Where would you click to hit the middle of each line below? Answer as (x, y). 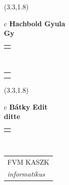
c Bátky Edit (26, 106)
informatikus (26, 174)
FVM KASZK (28, 161)
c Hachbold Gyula (35, 23)
